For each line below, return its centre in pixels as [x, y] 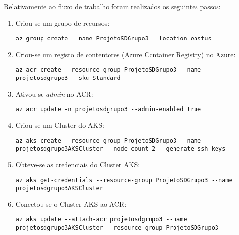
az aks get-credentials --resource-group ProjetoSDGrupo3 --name [124, 180]
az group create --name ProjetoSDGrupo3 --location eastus [113, 39]
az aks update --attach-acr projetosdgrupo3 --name [101, 220]
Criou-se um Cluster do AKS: [60, 125]
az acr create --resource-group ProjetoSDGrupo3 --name [108, 70]
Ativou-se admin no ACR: [54, 93]
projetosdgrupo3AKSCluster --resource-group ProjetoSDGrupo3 [117, 228]
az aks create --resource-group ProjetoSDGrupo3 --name [108, 141]
